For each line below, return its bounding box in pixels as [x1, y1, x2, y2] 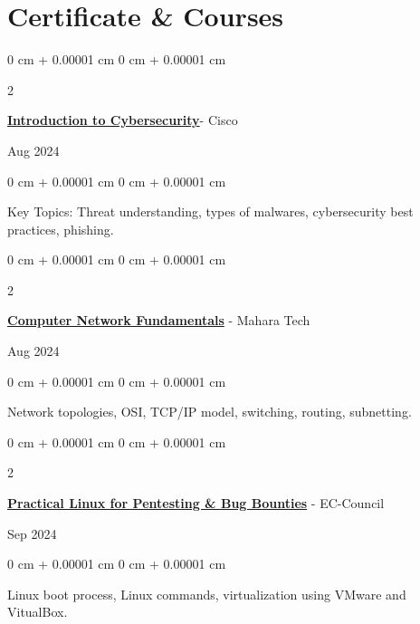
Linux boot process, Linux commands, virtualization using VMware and [7, 584, 406, 603]
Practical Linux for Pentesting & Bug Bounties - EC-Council [7, 494, 385, 513]
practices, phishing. [7, 219, 114, 238]
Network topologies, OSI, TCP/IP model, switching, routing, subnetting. [7, 402, 412, 421]
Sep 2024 [7, 523, 57, 542]
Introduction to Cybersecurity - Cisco [7, 110, 238, 130]
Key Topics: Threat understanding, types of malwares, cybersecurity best [7, 202, 414, 221]
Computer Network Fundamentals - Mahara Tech [7, 311, 310, 330]
